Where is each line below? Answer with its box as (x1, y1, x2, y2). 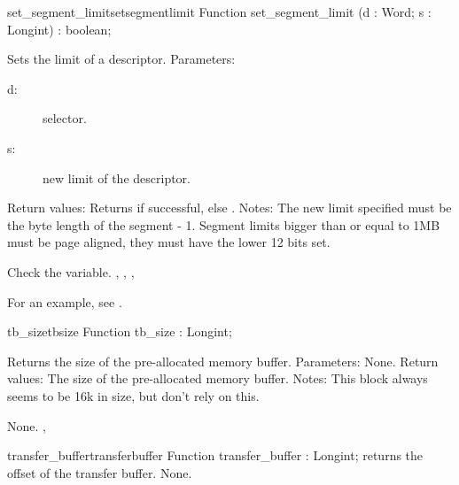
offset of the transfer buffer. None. (7, 463, 192, 481)
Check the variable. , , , (7, 262, 135, 281)
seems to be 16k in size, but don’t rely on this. (7, 386, 260, 404)
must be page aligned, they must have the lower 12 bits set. (7, 233, 331, 251)
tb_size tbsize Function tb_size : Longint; (7, 322, 232, 341)
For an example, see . (7, 292, 122, 311)
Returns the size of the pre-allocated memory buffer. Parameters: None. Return (7, 351, 439, 370)
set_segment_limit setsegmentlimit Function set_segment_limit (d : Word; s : (7, 3, 432, 20)
